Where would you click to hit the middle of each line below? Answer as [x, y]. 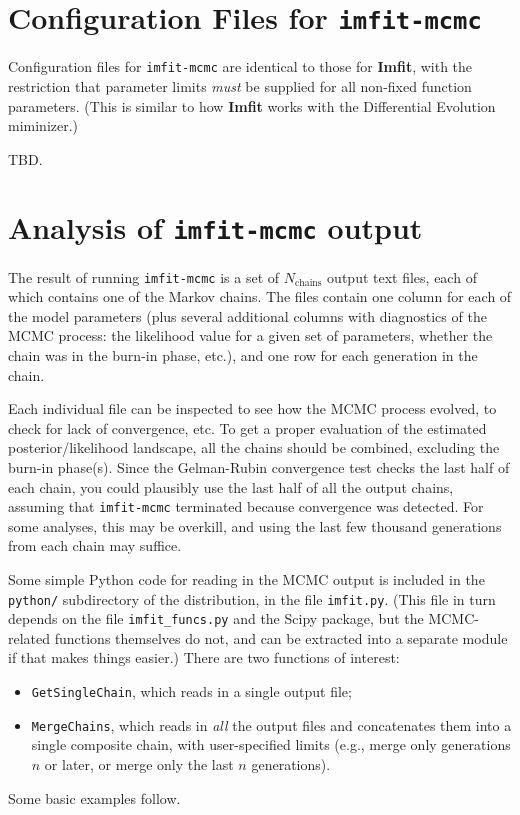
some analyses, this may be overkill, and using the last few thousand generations [255, 525]
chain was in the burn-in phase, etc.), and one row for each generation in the [243, 354]
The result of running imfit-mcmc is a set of [144, 276]
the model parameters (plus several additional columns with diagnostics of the [247, 315]
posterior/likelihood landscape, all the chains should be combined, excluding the [254, 447]
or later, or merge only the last [139, 763]
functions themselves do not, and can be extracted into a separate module [281, 637]
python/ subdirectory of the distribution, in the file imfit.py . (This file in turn [252, 598]
